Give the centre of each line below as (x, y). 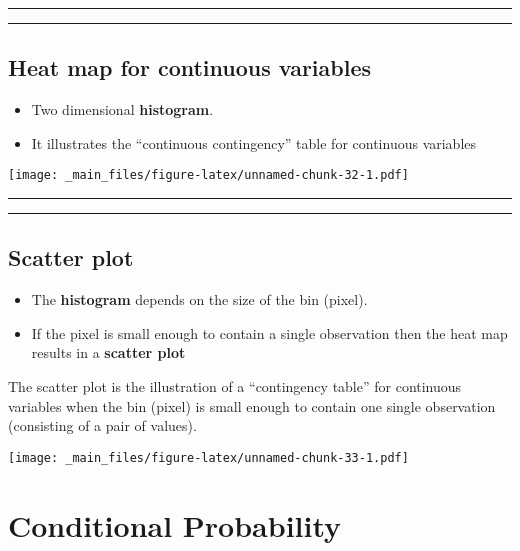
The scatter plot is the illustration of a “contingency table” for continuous (235, 386)
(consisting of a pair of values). (102, 425)
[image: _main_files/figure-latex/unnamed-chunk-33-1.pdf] (208, 457)
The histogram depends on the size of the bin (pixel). (199, 299)
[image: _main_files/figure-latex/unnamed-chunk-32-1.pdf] (208, 175)
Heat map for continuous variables (190, 67)
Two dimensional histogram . (122, 109)
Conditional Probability (175, 524)
